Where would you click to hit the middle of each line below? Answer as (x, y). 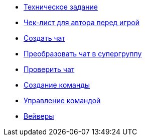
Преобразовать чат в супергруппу (83, 54)
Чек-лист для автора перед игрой (82, 22)
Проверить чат (49, 69)
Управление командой (62, 100)
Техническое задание (61, 7)
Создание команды (57, 85)
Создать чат (44, 38)
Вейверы (39, 116)
